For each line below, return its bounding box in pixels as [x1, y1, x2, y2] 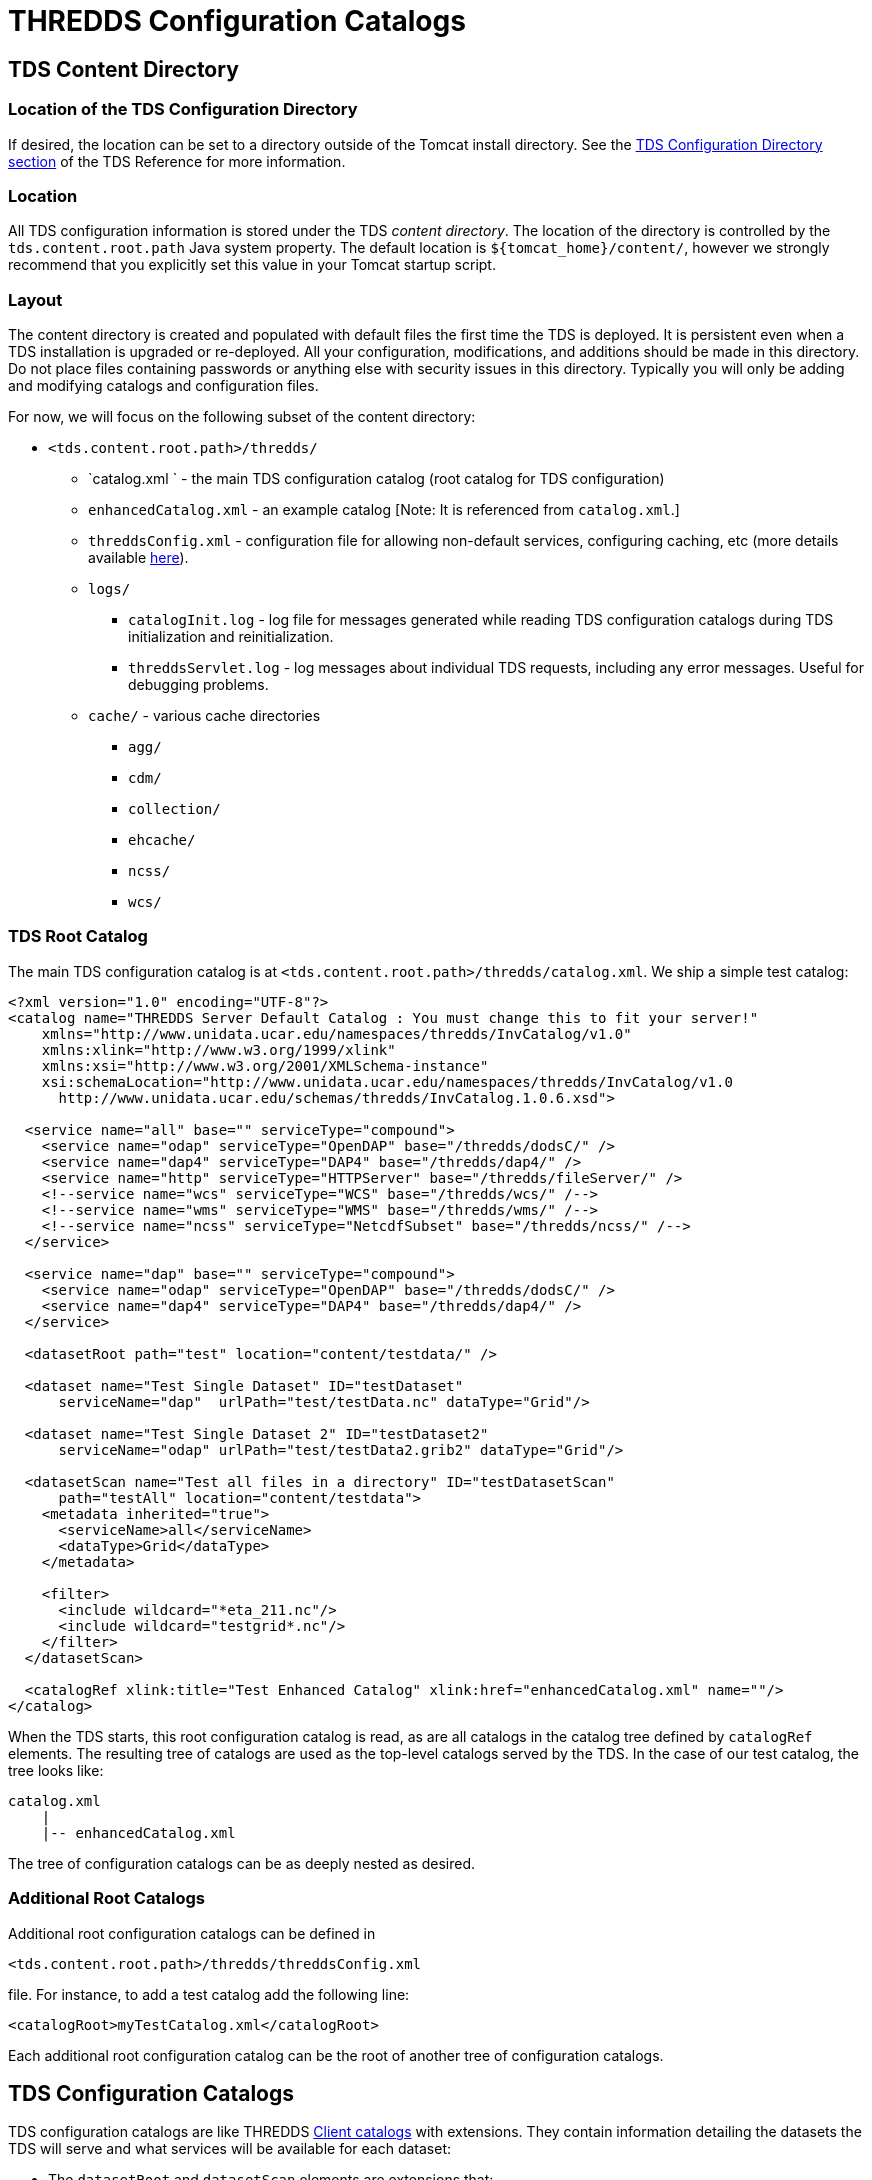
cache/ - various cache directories [88, 707, 321, 725]
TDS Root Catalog [8, 926, 148, 947]
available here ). [88, 549, 189, 567]
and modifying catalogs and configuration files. [8, 377, 319, 395]
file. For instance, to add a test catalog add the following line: [8, 1985, 410, 2003]
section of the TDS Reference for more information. [8, 152, 346, 170]
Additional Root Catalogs [8, 1888, 205, 1909]
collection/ [128, 801, 221, 818]
